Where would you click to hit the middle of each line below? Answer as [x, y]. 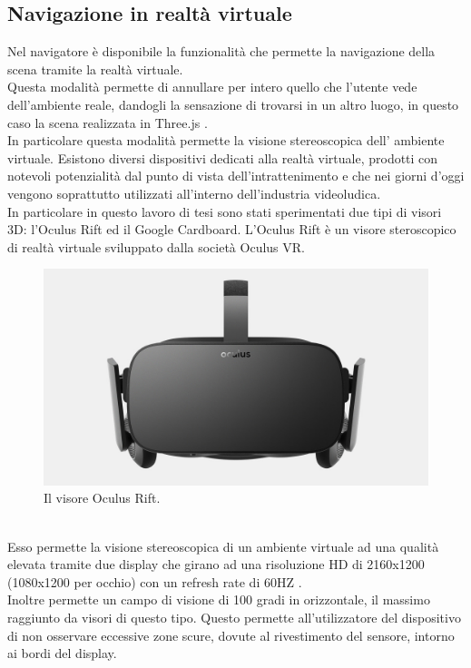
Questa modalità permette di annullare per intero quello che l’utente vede [212, 87]
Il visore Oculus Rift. [102, 498]
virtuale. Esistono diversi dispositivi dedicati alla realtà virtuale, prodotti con [223, 157]
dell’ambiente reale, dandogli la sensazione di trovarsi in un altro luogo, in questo [233, 104]
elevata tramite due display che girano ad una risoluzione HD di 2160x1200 [216, 564]
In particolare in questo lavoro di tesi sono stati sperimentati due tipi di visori [225, 211]
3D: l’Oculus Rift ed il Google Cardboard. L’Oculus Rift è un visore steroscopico [232, 229]
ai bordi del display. [62, 653]
